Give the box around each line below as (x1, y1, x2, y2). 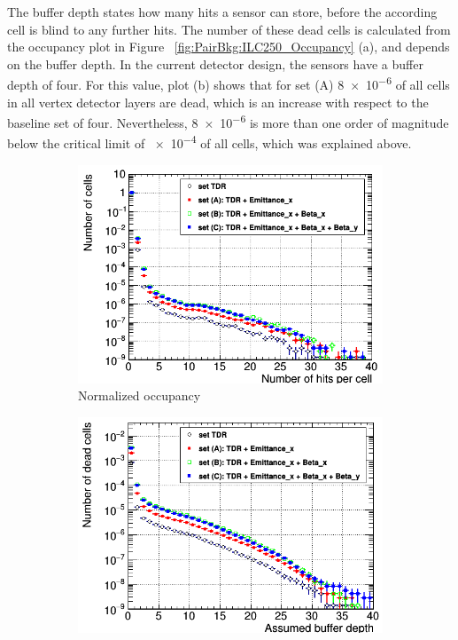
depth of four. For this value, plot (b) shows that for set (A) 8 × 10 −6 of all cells (7, 73, 450, 94)
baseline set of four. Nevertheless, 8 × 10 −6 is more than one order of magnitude (7, 111, 449, 131)
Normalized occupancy (78, 386, 201, 405)
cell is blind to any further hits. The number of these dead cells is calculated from (7, 20, 451, 38)
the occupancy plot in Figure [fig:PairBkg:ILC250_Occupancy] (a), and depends (7, 37, 450, 56)
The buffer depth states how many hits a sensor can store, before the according (7, 3, 438, 20)
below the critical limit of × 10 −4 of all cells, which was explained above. (7, 131, 412, 153)
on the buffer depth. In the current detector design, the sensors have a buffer (7, 54, 423, 73)
